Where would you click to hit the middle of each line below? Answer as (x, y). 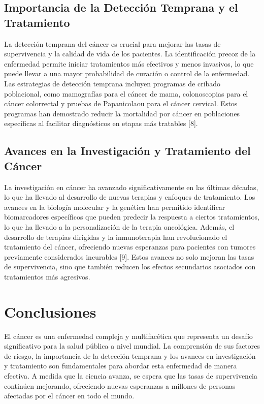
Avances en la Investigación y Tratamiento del (127, 151)
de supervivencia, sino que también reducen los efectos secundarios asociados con (130, 267)
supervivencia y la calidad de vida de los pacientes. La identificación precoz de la (130, 54)
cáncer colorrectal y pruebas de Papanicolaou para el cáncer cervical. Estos (121, 103)
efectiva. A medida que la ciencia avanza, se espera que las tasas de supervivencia (131, 375)
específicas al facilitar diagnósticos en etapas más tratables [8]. (101, 123)
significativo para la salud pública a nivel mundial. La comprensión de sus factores (132, 346)
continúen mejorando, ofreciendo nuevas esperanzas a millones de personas (120, 385)
